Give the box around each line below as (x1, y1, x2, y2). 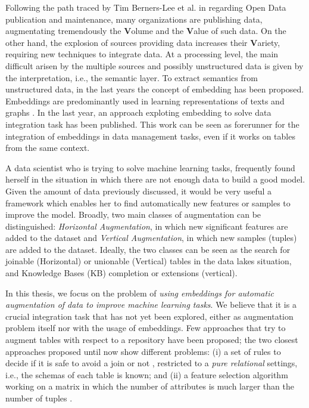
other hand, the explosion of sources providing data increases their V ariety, (5, 36, 280, 48)
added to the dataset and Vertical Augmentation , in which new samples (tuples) (5, 231, 297, 244)
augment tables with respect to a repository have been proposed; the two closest (5, 333, 298, 346)
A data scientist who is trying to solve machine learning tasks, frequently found (5, 161, 295, 174)
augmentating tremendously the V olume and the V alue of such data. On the (5, 24, 286, 37)
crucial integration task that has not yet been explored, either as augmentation (5, 310, 294, 322)
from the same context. (5, 141, 90, 154)
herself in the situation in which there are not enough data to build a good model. (5, 173, 305, 186)
